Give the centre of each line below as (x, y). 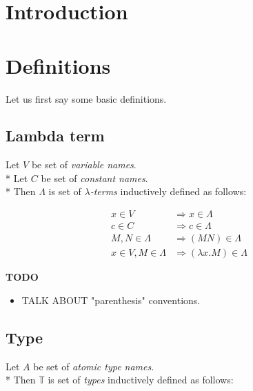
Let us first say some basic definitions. (86, 98)
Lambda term (55, 136)
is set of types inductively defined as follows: (141, 380)
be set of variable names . (84, 164)
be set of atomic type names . (94, 366)
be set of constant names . (94, 178)
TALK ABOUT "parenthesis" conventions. (111, 300)
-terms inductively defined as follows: (168, 191)
